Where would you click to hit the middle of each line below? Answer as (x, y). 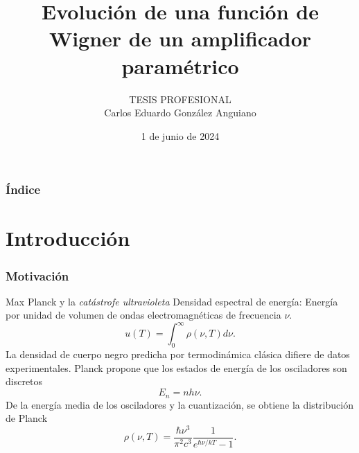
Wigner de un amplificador (180, 38)
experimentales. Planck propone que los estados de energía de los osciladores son (176, 367)
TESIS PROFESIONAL (180, 99)
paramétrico (180, 65)
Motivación (37, 275)
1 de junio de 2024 (180, 135)
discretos (24, 381)
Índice (23, 189)
